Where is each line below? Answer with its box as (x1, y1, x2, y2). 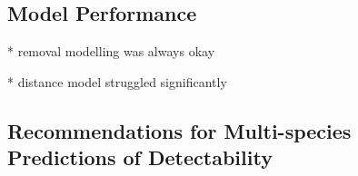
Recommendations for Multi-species (7, 116, 352, 144)
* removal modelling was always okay (7, 42, 215, 61)
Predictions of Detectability (7, 143, 273, 171)
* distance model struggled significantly (7, 72, 227, 91)
